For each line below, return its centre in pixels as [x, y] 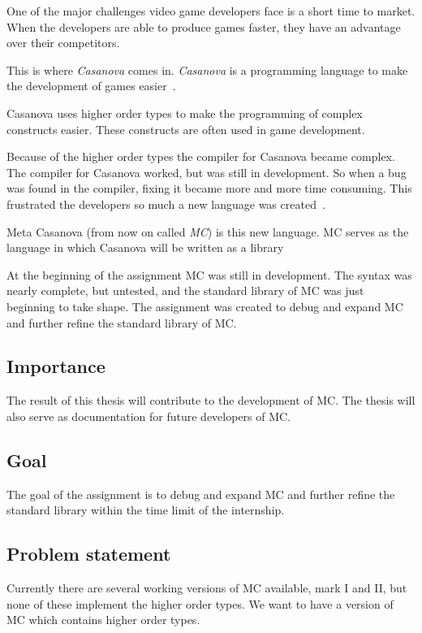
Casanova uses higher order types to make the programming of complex [185, 113]
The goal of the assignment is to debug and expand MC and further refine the [201, 494]
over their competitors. [63, 43]
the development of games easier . [91, 86]
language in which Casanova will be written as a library [145, 247]
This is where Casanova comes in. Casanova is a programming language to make [207, 69]
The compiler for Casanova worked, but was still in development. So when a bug [207, 172]
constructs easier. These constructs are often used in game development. [186, 129]
